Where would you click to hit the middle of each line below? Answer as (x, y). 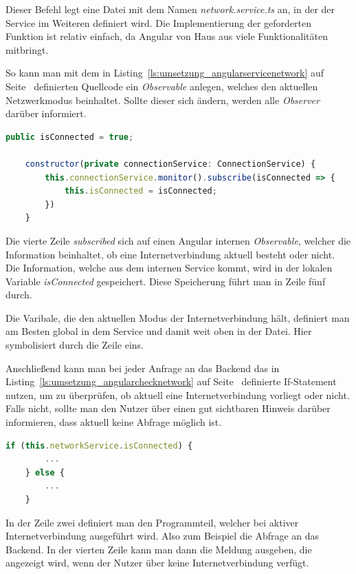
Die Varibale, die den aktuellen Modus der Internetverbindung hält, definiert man (178, 317)
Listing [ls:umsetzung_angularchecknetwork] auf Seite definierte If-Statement (171, 381)
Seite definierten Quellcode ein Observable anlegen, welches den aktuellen (162, 86)
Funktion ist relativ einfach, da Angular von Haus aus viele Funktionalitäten (167, 36)
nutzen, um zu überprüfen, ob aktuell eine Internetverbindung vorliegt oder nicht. (178, 394)
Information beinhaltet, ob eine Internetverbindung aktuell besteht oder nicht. (170, 254)
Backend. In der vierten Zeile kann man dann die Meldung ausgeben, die (159, 549)
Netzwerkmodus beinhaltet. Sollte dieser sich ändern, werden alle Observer (163, 100)
